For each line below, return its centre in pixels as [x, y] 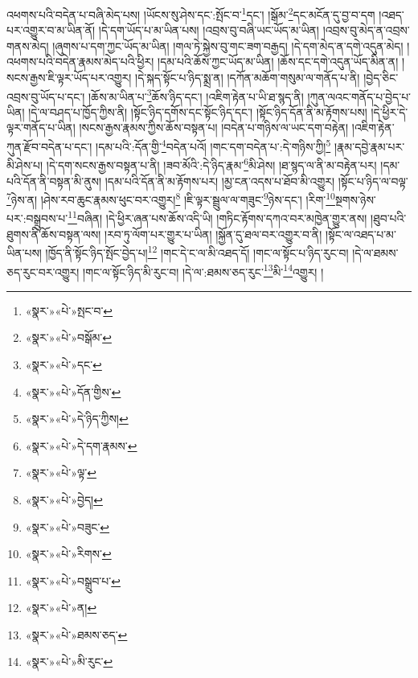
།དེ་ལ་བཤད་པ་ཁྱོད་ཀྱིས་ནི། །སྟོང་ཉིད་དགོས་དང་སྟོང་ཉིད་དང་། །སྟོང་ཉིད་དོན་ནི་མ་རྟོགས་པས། [198, 111]
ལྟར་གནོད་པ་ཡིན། [41, 127]
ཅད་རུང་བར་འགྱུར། [43, 271]
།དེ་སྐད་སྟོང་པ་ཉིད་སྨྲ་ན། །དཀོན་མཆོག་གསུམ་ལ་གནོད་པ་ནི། [248, 78]
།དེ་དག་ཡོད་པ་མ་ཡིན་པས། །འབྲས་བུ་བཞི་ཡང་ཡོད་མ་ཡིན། [209, 30]
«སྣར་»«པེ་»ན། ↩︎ [61, 608]
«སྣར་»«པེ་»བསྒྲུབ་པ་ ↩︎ [73, 580]
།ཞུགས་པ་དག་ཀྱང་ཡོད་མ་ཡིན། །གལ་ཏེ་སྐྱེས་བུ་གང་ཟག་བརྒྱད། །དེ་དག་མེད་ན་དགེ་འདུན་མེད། [228, 45]
